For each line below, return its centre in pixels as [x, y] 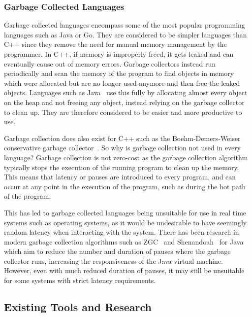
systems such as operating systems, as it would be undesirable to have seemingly [126, 222]
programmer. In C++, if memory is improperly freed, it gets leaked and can [119, 54]
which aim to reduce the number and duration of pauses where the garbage [117, 251]
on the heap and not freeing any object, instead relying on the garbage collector [124, 102]
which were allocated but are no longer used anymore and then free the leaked [122, 83]
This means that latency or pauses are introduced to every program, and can [120, 177]
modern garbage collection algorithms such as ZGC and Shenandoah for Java [124, 241]
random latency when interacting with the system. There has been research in [122, 232]
